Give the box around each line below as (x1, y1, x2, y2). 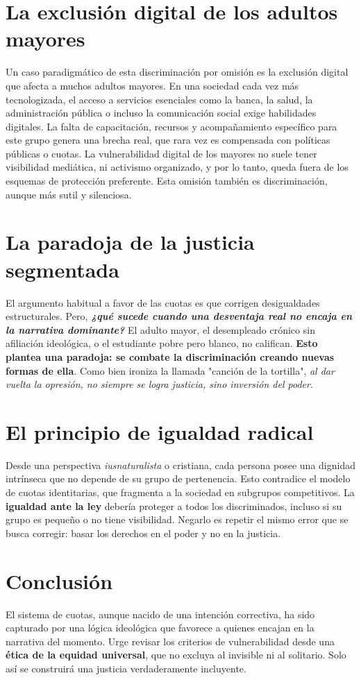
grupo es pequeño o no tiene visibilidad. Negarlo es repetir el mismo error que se (6, 512, 349, 527)
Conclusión (6, 566, 113, 595)
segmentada (6, 255, 119, 283)
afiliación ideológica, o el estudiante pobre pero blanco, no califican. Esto (6, 336, 318, 350)
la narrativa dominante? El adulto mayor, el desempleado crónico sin (6, 322, 315, 337)
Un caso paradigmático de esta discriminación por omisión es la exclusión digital (6, 65, 349, 79)
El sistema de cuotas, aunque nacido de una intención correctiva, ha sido (6, 606, 315, 621)
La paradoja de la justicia (6, 228, 255, 256)
